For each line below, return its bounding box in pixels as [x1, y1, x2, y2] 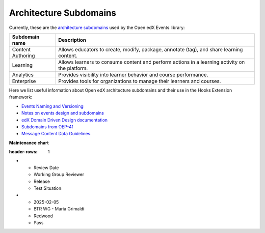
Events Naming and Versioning [21, 103, 83, 109]
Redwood [33, 213, 53, 219]
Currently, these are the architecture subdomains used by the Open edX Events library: [9, 25, 185, 30]
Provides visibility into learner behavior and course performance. [58, 71, 209, 78]
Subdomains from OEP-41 [21, 123, 74, 130]
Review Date [33, 165, 59, 171]
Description [58, 36, 86, 43]
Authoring [12, 52, 35, 59]
